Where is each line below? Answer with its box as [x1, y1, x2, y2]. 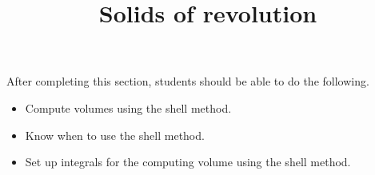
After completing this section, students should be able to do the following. [6, 73, 369, 89]
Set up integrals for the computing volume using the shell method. [25, 153, 351, 170]
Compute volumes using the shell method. [25, 99, 232, 116]
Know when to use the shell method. [25, 126, 205, 143]
